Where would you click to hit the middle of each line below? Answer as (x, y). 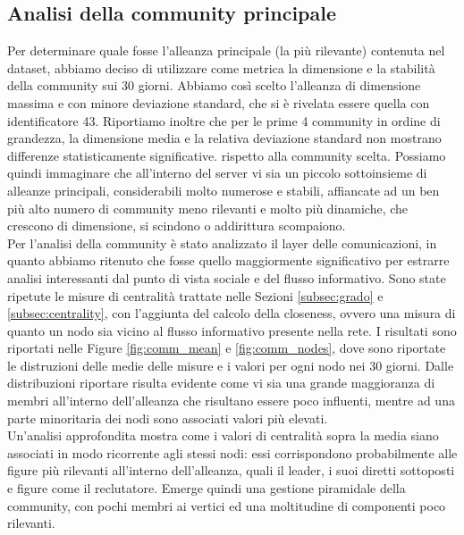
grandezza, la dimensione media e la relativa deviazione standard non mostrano (224, 138)
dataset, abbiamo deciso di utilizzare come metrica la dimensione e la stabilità (221, 67)
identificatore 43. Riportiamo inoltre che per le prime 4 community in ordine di (224, 120)
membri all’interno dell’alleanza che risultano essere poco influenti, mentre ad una (231, 401)
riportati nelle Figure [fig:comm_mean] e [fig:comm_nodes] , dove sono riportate (227, 348)
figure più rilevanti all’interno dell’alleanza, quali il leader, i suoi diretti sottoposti (231, 470)
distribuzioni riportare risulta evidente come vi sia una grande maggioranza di (221, 383)
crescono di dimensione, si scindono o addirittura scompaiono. (177, 226)
